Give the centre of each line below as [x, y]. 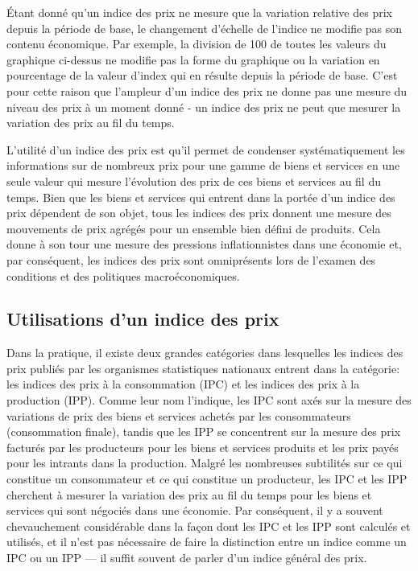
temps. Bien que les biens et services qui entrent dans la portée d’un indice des [201, 197]
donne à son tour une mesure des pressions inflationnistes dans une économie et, [204, 244]
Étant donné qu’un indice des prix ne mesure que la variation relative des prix [199, 12]
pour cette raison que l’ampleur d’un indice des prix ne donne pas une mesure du [207, 90]
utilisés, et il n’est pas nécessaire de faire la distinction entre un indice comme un [207, 542]
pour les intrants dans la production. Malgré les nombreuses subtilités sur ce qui [205, 463]
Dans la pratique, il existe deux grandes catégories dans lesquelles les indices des [205, 353]
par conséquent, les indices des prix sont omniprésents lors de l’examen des [191, 259]
